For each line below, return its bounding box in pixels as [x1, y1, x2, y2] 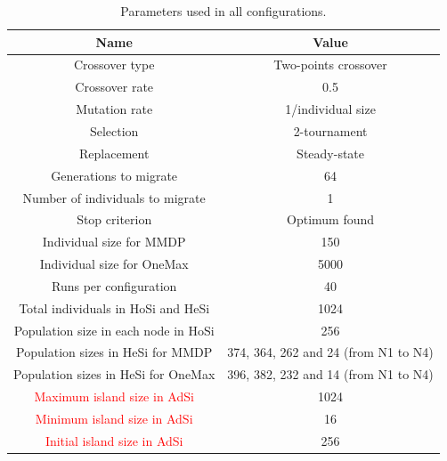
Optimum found [287, 210, 375, 229]
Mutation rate [76, 100, 153, 118]
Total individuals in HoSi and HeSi [19, 298, 210, 317]
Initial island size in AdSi [45, 431, 183, 449]
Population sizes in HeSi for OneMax [13, 365, 215, 384]
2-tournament [293, 121, 368, 140]
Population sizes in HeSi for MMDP [16, 343, 213, 361]
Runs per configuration [51, 276, 177, 295]
